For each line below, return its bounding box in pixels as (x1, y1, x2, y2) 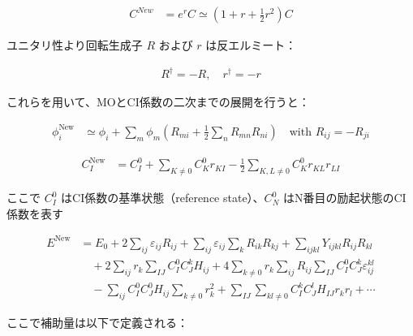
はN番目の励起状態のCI (282, 189, 407, 206)
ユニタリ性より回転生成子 (6, 37, 143, 54)
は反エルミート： (205, 37, 297, 54)
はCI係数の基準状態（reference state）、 (61, 189, 265, 206)
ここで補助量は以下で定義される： (6, 314, 188, 331)
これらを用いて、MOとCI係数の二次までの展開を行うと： (6, 93, 310, 110)
